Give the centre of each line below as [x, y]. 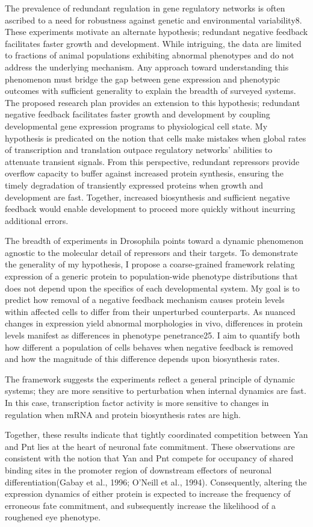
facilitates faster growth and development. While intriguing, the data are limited [153, 43]
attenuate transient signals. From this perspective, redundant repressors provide [152, 161]
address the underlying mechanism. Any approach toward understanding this [147, 67]
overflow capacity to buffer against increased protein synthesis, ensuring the [144, 173]
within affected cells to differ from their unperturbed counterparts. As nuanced [150, 311]
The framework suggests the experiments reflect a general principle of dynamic [150, 379]
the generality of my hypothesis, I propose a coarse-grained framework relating [150, 264]
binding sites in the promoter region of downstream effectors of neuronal [138, 469]
